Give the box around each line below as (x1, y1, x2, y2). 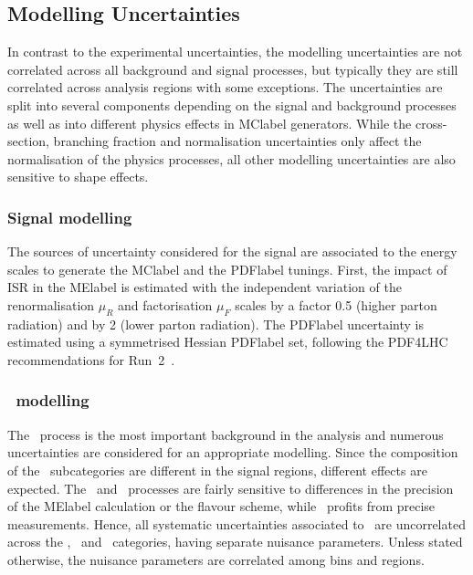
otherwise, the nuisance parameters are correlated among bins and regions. (7, 549, 425, 569)
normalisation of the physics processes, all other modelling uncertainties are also (7, 149, 456, 168)
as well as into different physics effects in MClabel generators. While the (7, 113, 412, 132)
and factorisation (118, 295, 213, 314)
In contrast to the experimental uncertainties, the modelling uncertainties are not (7, 42, 463, 61)
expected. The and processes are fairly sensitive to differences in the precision (7, 478, 454, 497)
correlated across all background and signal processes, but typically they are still (7, 59, 458, 78)
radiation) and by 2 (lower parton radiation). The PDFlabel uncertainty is (7, 314, 424, 333)
